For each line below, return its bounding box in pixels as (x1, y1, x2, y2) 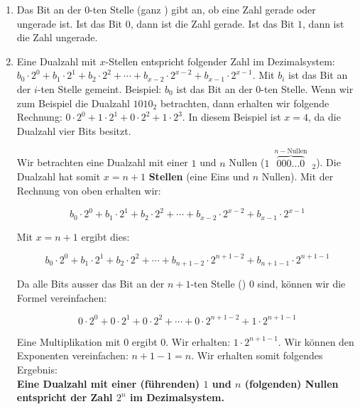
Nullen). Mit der (261, 169, 334, 184)
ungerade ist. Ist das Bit (16, 16, 123, 31)
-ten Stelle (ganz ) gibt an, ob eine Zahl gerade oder (89, 2, 316, 16)
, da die (308, 109, 341, 124)
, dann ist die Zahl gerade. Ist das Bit (130, 16, 295, 31)
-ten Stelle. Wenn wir (261, 81, 354, 96)
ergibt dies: (81, 229, 130, 244)
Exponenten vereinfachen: (16, 348, 129, 363)
